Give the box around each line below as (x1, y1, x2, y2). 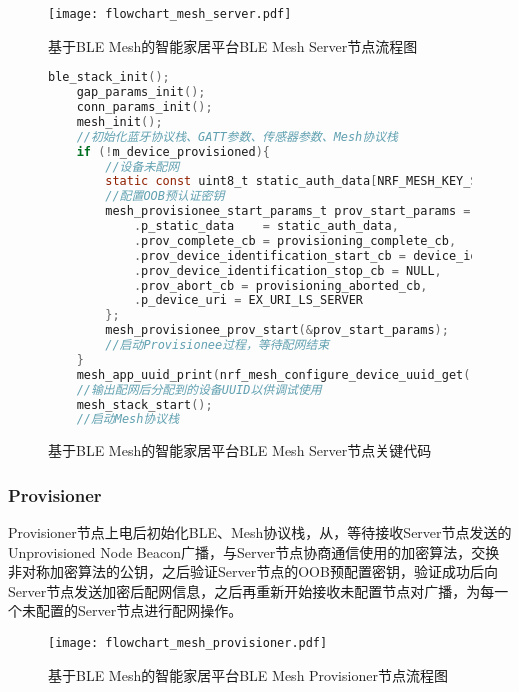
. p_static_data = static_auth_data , (133, 219, 399, 233)
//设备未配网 (105, 159, 180, 174)
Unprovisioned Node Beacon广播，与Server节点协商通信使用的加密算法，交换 (8, 541, 500, 562)
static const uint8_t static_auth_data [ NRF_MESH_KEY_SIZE (105, 174, 500, 189)
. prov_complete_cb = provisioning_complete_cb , (133, 233, 457, 248)
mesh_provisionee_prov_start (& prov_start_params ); (105, 323, 449, 338)
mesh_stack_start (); (76, 397, 213, 412)
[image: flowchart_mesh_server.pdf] (48, 7, 292, 21)
